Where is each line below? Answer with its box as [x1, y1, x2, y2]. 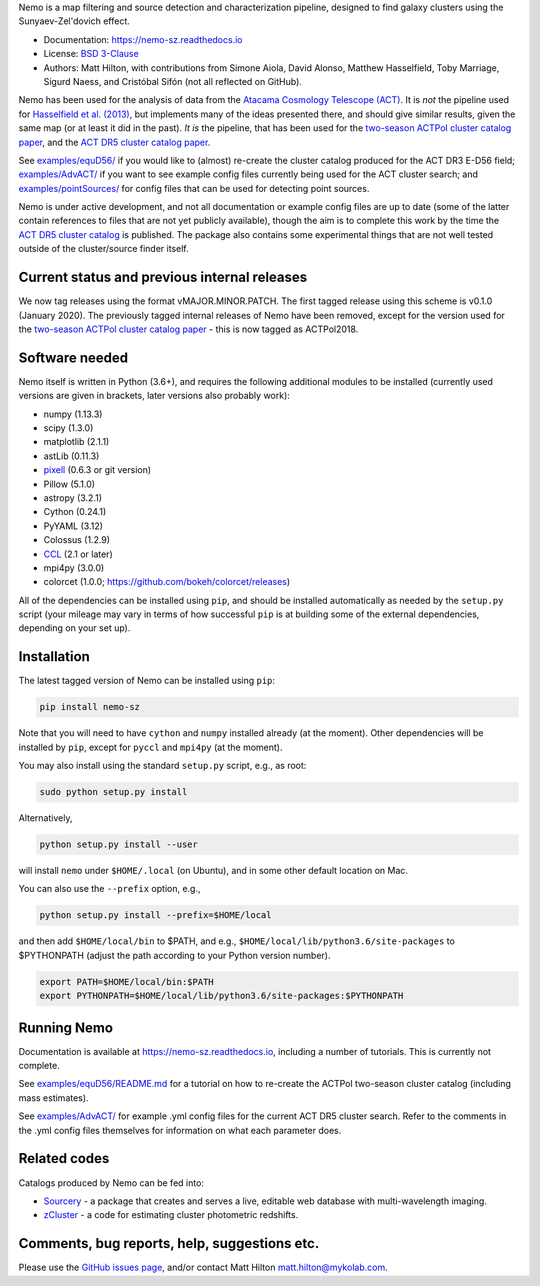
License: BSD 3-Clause [43, 48, 139, 60]
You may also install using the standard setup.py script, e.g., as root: [18, 760, 307, 772]
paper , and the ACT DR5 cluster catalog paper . [18, 136, 211, 148]
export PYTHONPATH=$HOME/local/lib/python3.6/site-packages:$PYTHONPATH [39, 990, 404, 1002]
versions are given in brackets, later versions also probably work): [18, 390, 290, 402]
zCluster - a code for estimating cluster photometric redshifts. [43, 1209, 299, 1221]
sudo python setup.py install [39, 786, 188, 798]
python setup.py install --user [39, 839, 199, 850]
